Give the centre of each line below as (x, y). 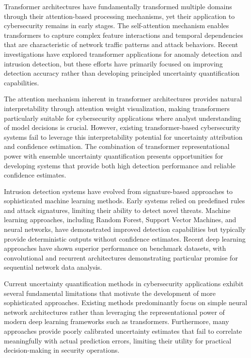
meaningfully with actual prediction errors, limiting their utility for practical (118, 340)
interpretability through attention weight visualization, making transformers (117, 108)
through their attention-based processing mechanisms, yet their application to (119, 16)
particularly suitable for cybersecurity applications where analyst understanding (123, 118)
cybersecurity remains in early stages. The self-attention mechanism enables (117, 25)
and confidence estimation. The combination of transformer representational (117, 146)
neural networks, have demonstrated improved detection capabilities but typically (125, 229)
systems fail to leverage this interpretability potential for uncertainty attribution (123, 137)
